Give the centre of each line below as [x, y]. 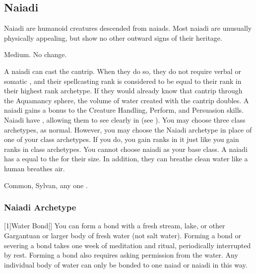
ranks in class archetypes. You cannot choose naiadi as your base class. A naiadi [126, 149]
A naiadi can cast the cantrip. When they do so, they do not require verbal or [123, 71]
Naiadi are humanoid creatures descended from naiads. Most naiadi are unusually [128, 28]
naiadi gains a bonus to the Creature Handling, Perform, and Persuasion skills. [124, 110]
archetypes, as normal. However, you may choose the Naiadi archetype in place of [128, 129]
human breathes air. [34, 168]
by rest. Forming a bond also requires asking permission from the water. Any [121, 255]
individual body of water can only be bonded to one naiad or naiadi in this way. [126, 264]
